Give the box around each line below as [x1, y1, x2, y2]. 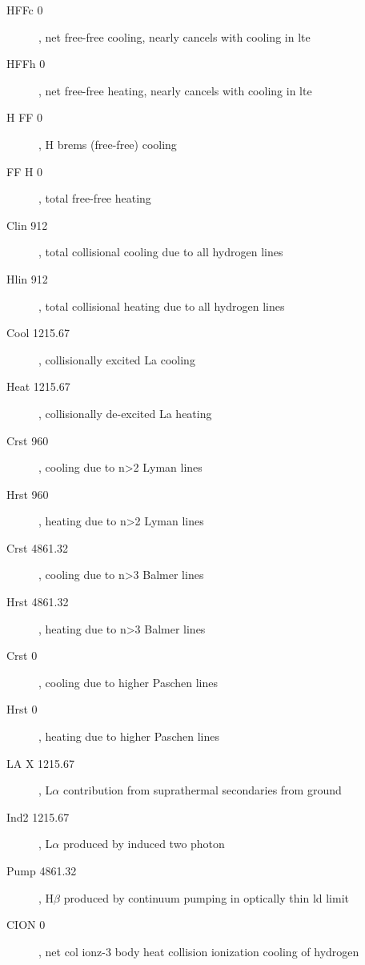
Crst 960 [6, 432, 49, 448]
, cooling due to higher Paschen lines [38, 673, 218, 690]
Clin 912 [6, 216, 48, 233]
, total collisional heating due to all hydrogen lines [38, 297, 285, 314]
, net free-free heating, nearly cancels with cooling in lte [38, 82, 312, 99]
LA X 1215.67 [6, 754, 74, 771]
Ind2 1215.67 [6, 808, 70, 825]
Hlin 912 [6, 270, 48, 287]
